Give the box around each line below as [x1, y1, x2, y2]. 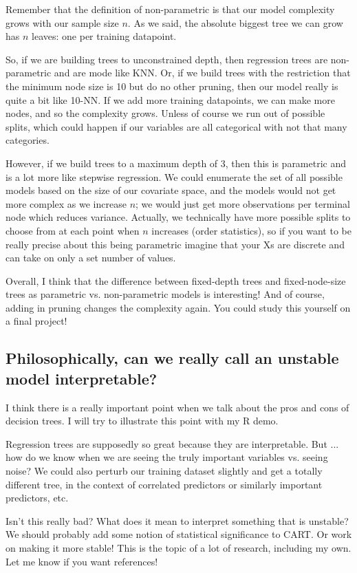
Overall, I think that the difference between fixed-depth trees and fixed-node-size [6, 273, 346, 288]
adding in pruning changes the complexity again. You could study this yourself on [6, 300, 351, 314]
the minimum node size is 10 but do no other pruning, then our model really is [6, 78, 338, 93]
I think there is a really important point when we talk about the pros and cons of [6, 400, 349, 414]
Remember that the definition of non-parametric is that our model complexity [6, 2, 335, 16]
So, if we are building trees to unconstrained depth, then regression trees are [6, 52, 328, 66]
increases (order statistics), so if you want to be [151, 223, 351, 237]
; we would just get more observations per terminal [136, 196, 350, 210]
